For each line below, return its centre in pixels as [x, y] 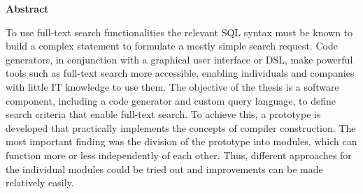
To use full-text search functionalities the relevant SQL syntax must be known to [179, 32]
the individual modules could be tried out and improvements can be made [164, 169]
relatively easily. [40, 182]
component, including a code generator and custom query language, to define [171, 100]
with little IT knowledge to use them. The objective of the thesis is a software [172, 86]
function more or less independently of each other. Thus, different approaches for [179, 155]
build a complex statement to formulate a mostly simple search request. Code [172, 46]
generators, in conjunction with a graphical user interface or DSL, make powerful [179, 59]
